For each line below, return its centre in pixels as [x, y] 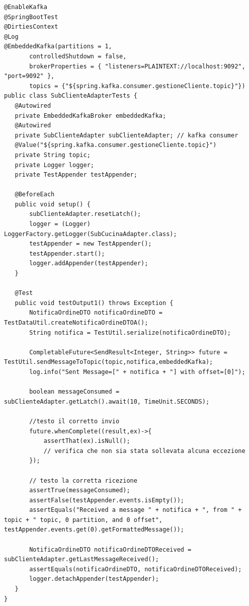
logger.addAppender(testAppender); [89, 263]
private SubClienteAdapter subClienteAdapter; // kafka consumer [127, 135]
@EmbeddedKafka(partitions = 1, [58, 47]
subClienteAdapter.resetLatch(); [85, 214]
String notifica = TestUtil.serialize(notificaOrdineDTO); [130, 332]
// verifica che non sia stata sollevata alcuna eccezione [144, 451]
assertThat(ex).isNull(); [87, 441]
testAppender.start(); [67, 253]
